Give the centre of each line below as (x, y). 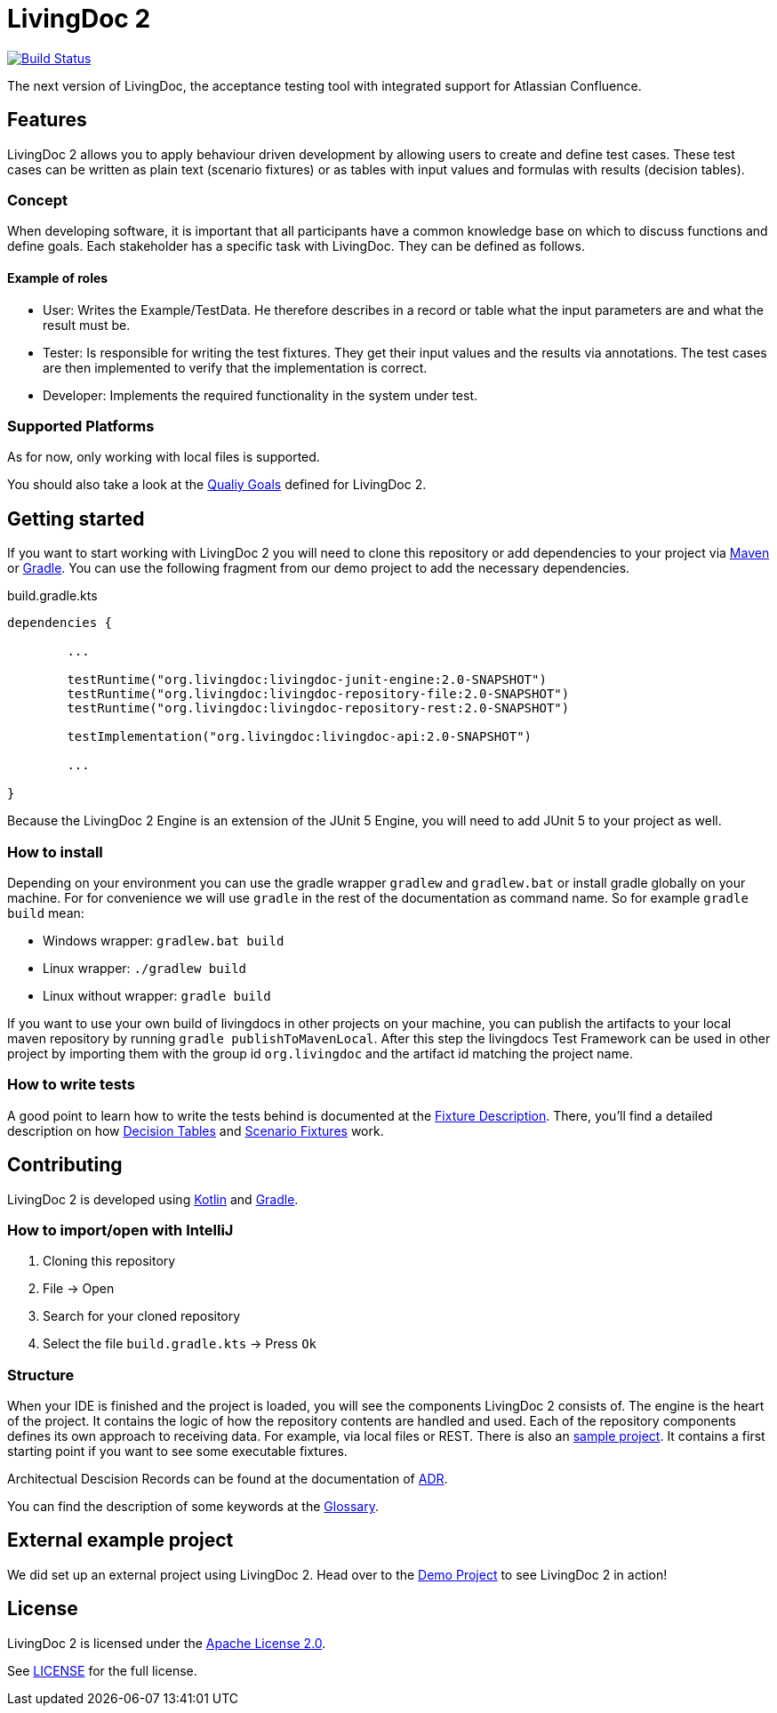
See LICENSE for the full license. (102, 1670)
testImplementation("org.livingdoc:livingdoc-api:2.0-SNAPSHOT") (300, 737)
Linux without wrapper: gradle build (157, 995)
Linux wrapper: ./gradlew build (145, 968)
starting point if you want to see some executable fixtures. (177, 1451)
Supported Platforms (81, 426)
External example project (120, 1540)
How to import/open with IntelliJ (120, 1230)
